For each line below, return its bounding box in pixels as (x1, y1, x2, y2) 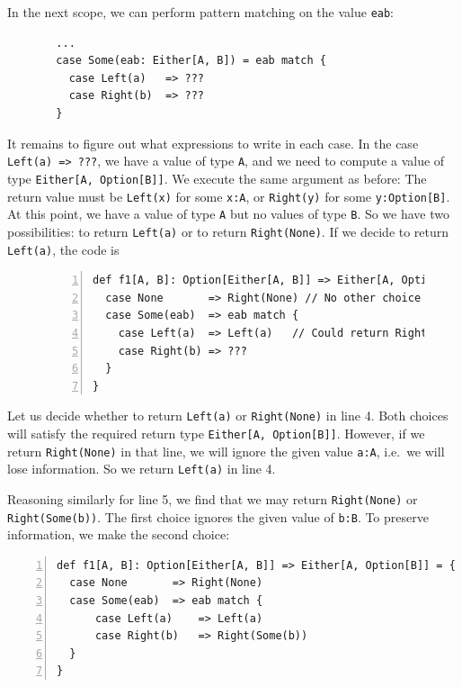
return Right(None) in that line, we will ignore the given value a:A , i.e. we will (7, 441, 445, 460)
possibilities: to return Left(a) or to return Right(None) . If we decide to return (7, 221, 449, 240)
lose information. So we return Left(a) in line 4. (7, 459, 276, 478)
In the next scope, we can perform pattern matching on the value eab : (7, 3, 395, 21)
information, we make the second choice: (7, 525, 230, 544)
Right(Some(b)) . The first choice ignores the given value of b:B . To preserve (7, 507, 429, 526)
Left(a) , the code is (7, 240, 120, 258)
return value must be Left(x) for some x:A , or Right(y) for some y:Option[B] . (7, 186, 450, 205)
